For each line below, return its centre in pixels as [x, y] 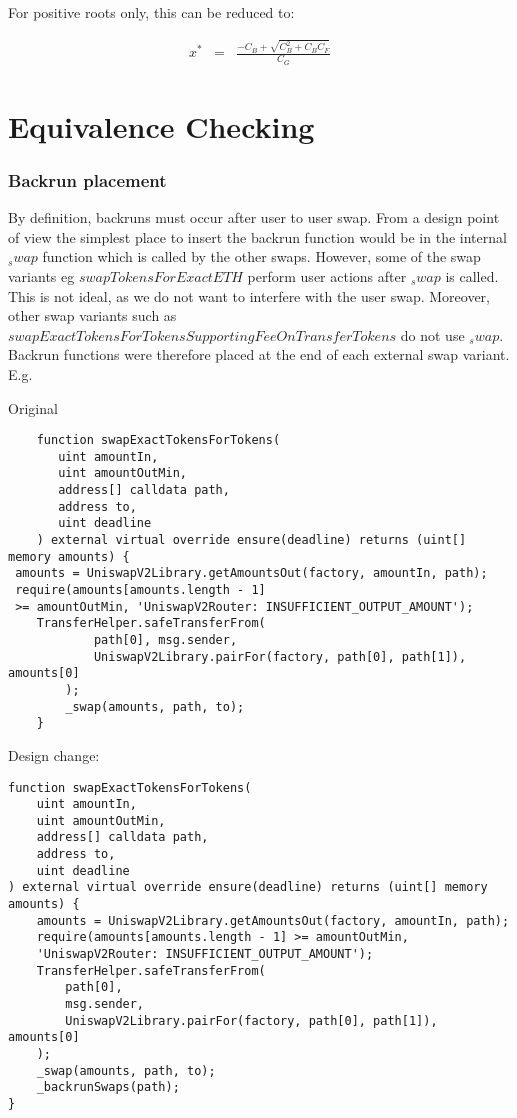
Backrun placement [87, 179]
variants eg [41, 275]
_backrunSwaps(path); [108, 1087]
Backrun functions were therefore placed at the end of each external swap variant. [259, 354]
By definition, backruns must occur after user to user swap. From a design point [254, 217]
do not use [432, 334]
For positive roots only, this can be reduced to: [151, 12]
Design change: [54, 754]
